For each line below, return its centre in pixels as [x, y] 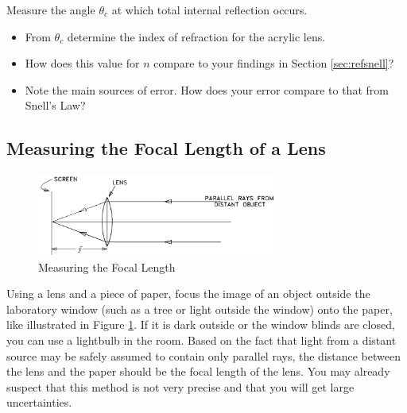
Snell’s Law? [55, 105]
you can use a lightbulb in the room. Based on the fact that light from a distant [202, 340]
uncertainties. [39, 402]
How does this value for [82, 63]
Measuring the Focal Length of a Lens [166, 148]
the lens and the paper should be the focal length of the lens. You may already [198, 371]
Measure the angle [51, 10]
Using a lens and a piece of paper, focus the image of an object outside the [188, 293]
